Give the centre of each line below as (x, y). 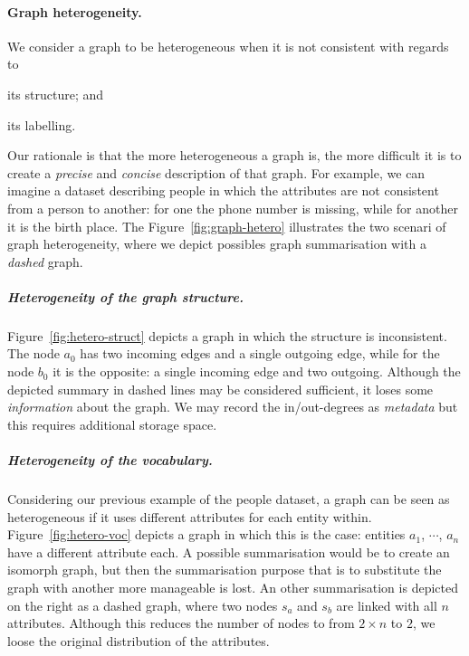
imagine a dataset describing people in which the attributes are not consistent (223, 190)
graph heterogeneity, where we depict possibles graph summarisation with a (217, 244)
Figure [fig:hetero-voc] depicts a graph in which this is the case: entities (206, 534)
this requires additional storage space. (112, 424)
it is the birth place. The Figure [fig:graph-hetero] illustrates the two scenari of (227, 226)
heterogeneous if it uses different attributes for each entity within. (190, 516)
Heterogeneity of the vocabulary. (110, 460)
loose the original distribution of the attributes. (139, 640)
